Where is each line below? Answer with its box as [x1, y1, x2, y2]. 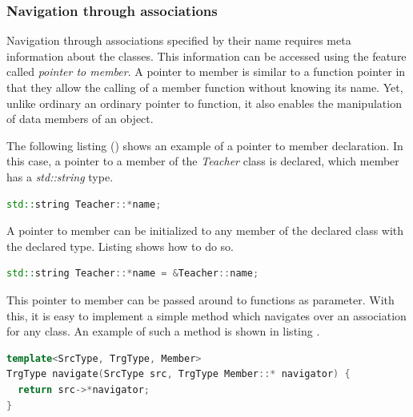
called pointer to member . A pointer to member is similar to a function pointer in [6, 63, 406, 80]
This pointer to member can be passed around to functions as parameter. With [6, 291, 395, 308]
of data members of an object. [6, 110, 154, 127]
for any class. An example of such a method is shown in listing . [6, 323, 320, 340]
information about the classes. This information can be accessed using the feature [6, 47, 407, 64]
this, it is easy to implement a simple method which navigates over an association [6, 307, 407, 324]
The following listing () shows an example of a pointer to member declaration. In [6, 137, 403, 153]
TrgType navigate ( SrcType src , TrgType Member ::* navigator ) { [6, 368, 351, 380]
